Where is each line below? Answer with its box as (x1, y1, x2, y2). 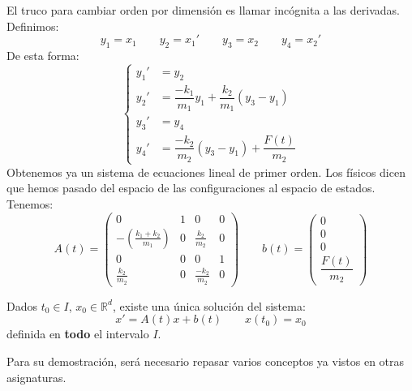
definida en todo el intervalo (6, 325, 149, 342)
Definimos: (6, 17, 59, 34)
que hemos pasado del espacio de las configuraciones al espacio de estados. (6, 179, 376, 196)
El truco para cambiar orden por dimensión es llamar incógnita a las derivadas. (6, 2, 400, 18)
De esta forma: (6, 46, 79, 63)
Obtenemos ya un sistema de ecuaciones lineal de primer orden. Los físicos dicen (6, 163, 406, 180)
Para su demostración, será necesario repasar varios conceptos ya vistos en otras (6, 352, 405, 369)
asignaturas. (6, 368, 67, 385)
